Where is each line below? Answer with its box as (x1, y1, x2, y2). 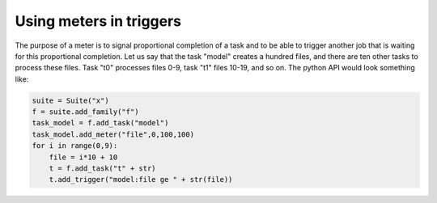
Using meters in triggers (15, 12, 182, 30)
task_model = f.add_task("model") (32, 118, 169, 128)
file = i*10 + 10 (49, 152, 118, 162)
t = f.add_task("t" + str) (49, 164, 157, 173)
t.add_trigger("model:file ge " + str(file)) (49, 175, 233, 184)
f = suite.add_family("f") (32, 108, 139, 116)
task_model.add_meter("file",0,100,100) (32, 129, 194, 139)
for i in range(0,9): (32, 142, 118, 150)
